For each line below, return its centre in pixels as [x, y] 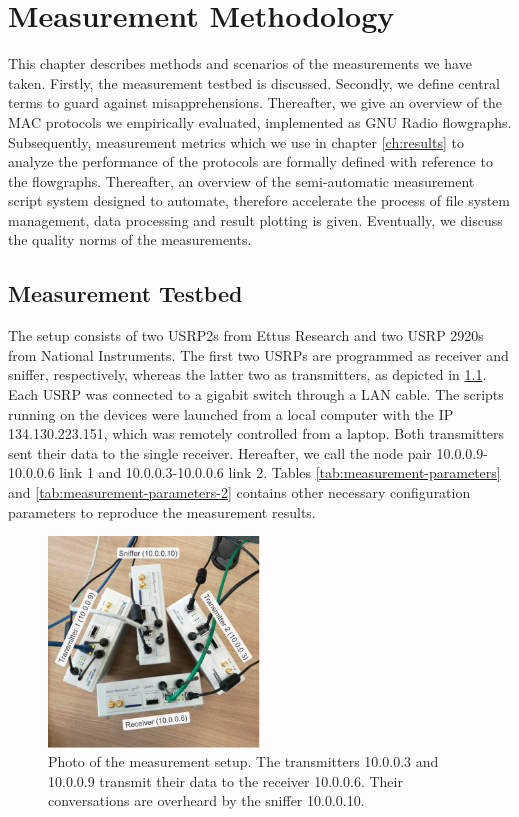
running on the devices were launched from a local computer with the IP [231, 413]
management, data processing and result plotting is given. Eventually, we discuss [255, 219]
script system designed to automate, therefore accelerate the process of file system [259, 200]
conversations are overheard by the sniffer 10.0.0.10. [206, 800]
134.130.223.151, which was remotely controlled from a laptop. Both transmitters [256, 433]
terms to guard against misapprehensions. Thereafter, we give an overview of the [255, 102]
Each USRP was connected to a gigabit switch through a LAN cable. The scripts [256, 394]
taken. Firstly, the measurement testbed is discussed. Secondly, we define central [254, 82]
